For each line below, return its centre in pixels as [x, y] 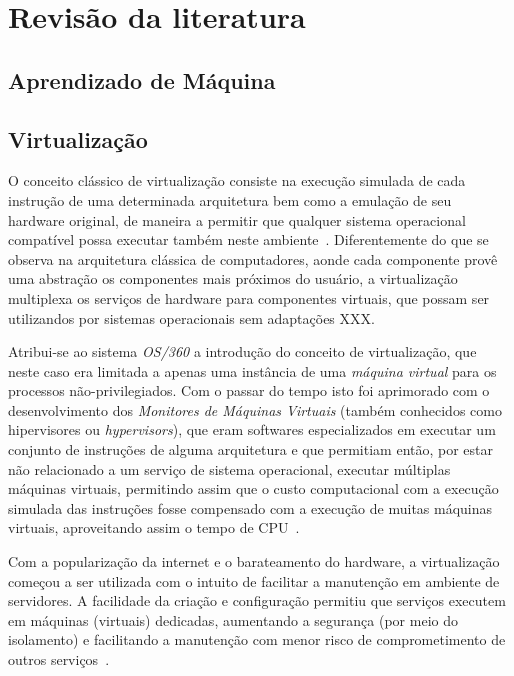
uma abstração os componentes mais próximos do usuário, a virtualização [233, 278]
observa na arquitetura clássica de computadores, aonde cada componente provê [253, 258]
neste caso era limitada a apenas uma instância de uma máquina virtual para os [252, 370]
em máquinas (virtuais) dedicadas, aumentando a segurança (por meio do [233, 619]
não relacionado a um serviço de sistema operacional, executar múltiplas [229, 468]
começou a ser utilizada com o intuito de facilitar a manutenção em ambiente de [254, 580]
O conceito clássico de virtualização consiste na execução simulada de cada [237, 180]
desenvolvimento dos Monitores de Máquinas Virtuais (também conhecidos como [255, 409]
